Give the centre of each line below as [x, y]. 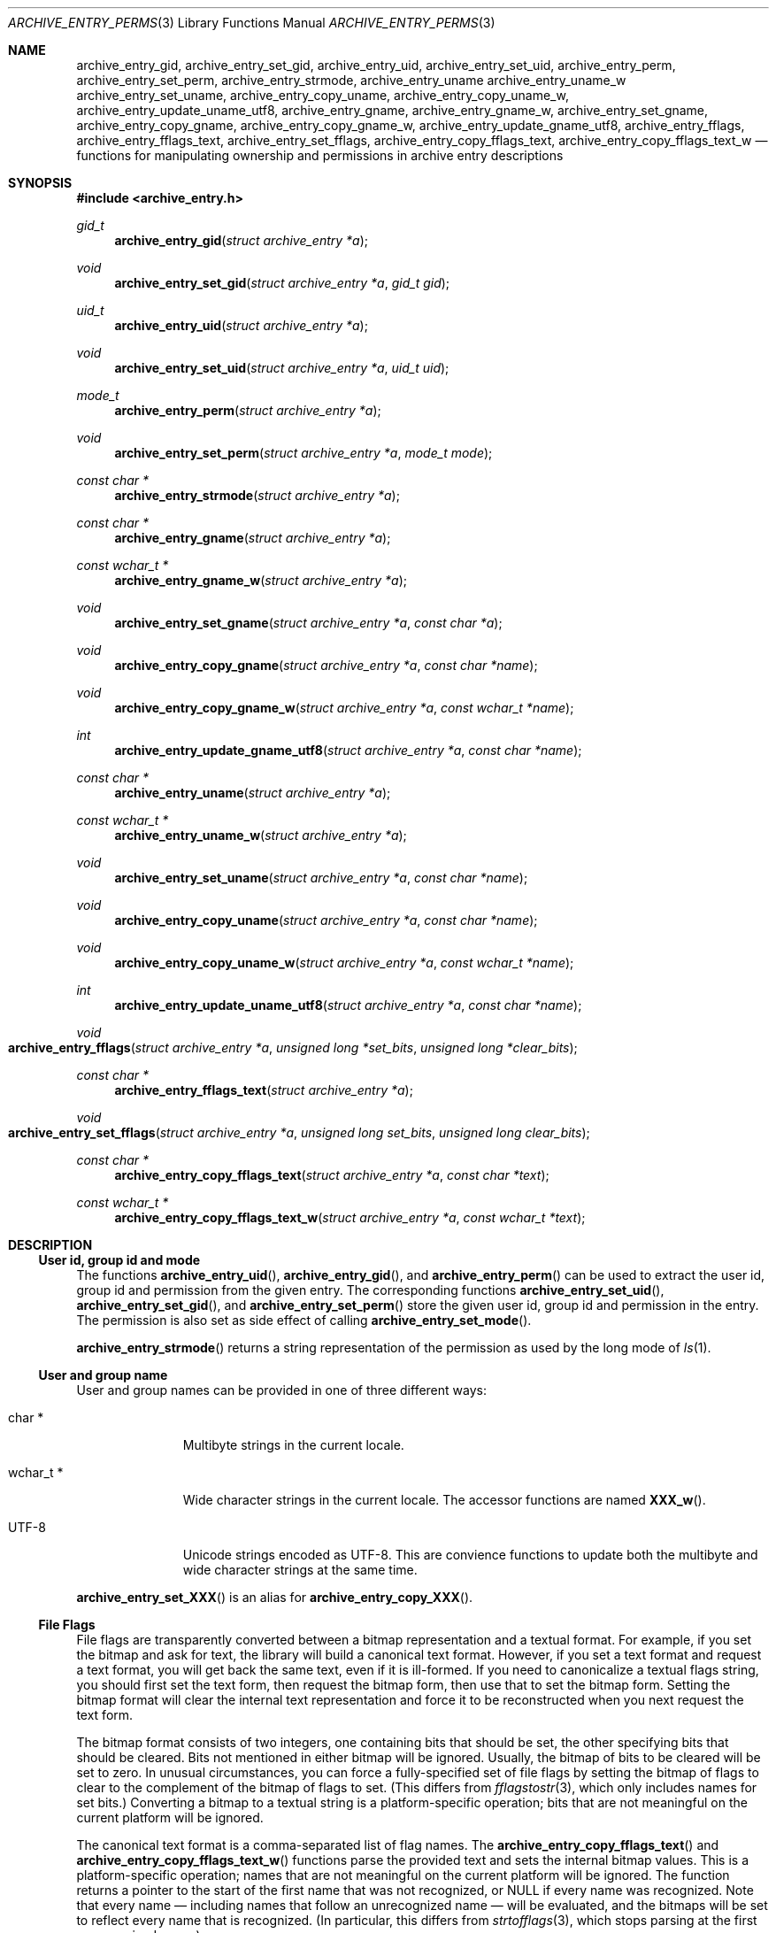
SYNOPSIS [40, 183]
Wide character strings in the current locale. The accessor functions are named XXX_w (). [444, 1500]
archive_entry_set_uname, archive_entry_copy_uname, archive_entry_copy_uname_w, [323, 95]
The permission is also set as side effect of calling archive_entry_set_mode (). [304, 1320]
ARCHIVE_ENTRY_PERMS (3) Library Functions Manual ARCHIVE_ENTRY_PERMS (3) [252, 23]
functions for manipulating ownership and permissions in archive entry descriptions [320, 155]
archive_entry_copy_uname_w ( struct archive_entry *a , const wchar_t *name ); [344, 963]
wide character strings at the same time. [300, 1570]
